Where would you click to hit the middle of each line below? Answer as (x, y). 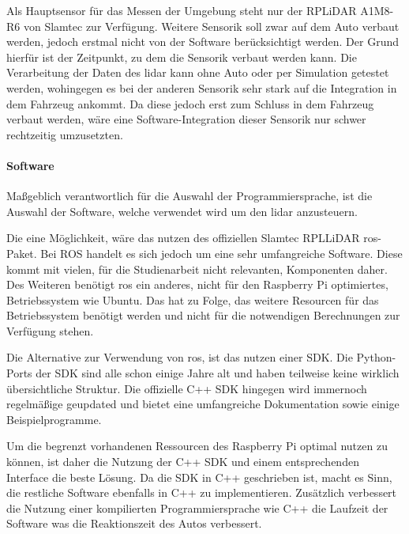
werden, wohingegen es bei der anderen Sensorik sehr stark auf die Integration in (202, 87)
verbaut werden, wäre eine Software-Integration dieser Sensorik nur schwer (186, 119)
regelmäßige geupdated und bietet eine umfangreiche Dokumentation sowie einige (203, 404)
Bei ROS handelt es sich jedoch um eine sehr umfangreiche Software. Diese (221, 253)
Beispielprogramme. (54, 419)
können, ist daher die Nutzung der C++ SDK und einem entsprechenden (183, 462)
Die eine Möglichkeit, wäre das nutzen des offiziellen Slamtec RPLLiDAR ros (192, 238)
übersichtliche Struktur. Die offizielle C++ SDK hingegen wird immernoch (187, 388)
